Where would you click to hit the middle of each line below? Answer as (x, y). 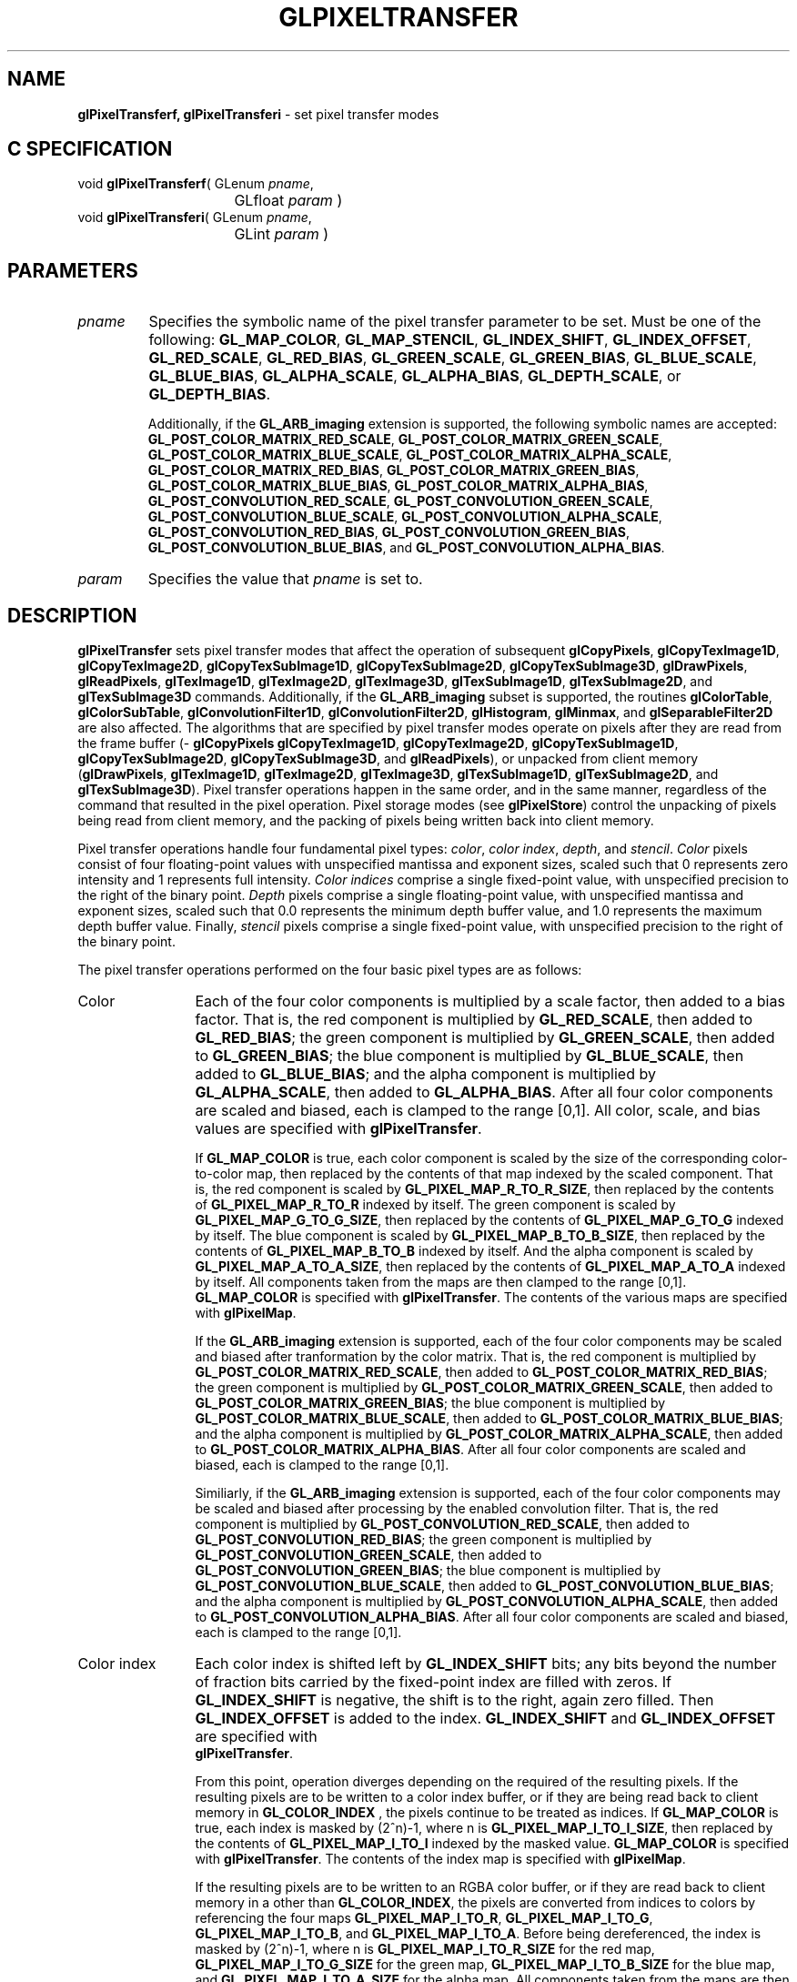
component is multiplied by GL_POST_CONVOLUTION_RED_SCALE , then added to (442, 1524)
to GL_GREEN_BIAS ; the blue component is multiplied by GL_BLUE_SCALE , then (469, 1056)
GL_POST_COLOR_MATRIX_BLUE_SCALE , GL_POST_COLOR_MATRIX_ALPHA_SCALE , (410, 455)
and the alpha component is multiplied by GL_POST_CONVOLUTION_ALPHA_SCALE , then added (487, 1602)
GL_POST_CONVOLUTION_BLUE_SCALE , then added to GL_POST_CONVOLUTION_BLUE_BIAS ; (484, 1586)
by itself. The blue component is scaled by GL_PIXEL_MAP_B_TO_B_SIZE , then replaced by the (480, 1236)
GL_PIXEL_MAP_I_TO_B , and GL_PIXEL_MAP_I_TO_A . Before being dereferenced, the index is (478, 1934)
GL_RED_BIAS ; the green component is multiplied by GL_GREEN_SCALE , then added (485, 1038)
